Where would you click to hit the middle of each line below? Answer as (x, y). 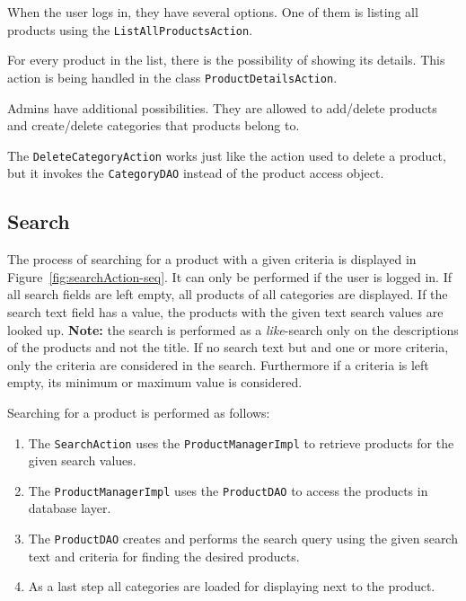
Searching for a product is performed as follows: (139, 412)
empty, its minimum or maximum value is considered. (155, 382)
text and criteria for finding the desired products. (164, 556)
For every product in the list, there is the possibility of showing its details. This (226, 60)
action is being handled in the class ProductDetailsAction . (172, 77)
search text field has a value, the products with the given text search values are (225, 311)
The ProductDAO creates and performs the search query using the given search (243, 539)
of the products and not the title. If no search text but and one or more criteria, (228, 347)
